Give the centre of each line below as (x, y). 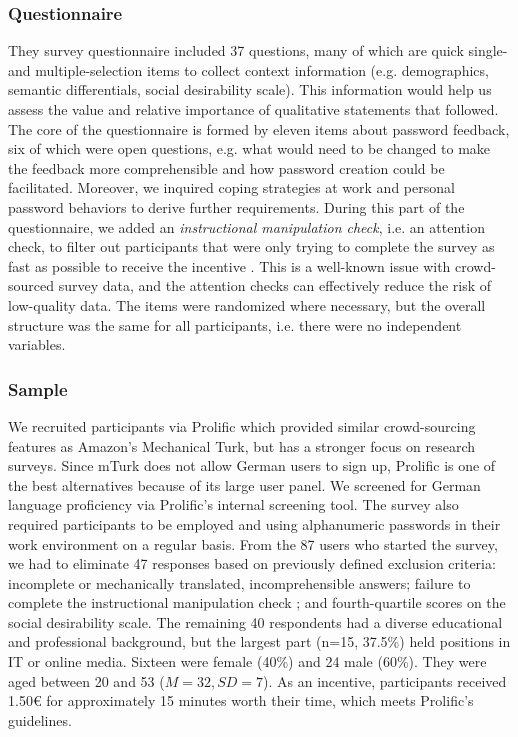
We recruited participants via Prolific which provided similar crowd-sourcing (242, 425)
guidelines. (40, 719)
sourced (31, 285)
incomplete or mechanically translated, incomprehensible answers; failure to (239, 582)
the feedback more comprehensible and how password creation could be (226, 167)
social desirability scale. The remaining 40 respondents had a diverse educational (255, 621)
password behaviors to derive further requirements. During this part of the (236, 206)
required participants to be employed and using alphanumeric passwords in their (254, 523)
